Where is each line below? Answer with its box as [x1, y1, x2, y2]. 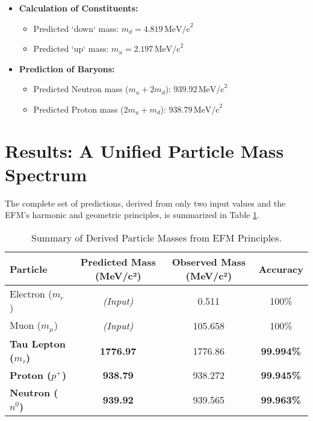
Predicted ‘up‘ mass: [33, 42, 109, 55]
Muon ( [10, 318, 42, 332]
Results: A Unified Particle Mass [5, 138, 284, 163]
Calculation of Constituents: [19, 2, 138, 14]
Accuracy [258, 261, 303, 276]
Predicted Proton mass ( [33, 102, 124, 115]
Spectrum [5, 161, 87, 186]
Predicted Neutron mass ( [33, 83, 129, 95]
